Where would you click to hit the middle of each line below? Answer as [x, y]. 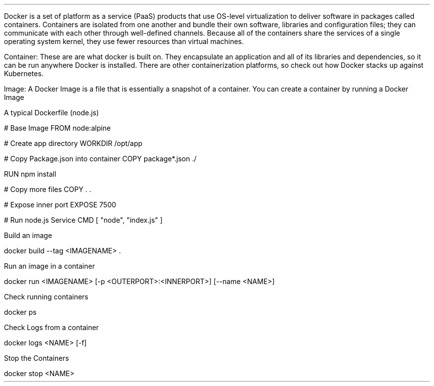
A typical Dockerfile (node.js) [52, 113]
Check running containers [46, 297]
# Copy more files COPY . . [48, 189]
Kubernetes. [24, 73]
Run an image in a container [50, 266]
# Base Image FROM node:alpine [57, 128]
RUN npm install [30, 174]
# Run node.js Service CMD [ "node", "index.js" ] [83, 220]
